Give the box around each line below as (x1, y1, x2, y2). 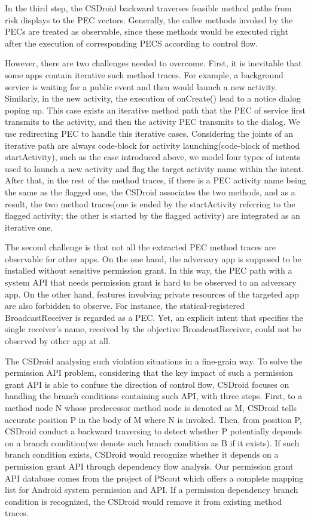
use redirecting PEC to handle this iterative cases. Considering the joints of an (5, 127, 294, 139)
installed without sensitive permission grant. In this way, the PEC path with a (5, 264, 292, 277)
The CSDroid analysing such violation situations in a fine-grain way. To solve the (5, 354, 303, 367)
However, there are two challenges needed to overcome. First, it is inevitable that (5, 57, 302, 69)
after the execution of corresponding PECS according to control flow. (5, 36, 258, 49)
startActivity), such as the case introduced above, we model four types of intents (5, 151, 301, 163)
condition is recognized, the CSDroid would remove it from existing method (5, 495, 282, 507)
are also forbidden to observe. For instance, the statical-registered (5, 299, 245, 312)
